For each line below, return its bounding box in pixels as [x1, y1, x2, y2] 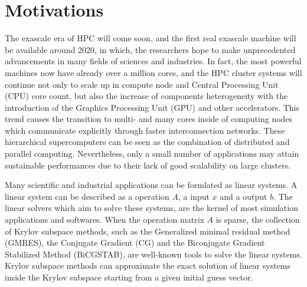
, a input [178, 190, 210, 202]
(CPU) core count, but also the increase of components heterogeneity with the [5, 90, 288, 102]
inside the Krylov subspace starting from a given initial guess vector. [5, 271, 253, 283]
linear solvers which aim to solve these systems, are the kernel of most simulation [5, 202, 298, 214]
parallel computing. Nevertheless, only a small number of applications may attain [5, 147, 299, 160]
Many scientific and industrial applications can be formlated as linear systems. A [5, 179, 298, 191]
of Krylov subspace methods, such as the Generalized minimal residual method [5, 225, 290, 237]
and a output [220, 190, 267, 202]
